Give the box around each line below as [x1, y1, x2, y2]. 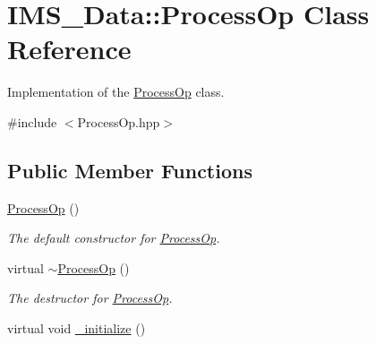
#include [7, 112, 57, 131]
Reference [7, 30, 132, 67]
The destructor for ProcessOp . [7, 288, 173, 307]
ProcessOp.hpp [77, 112, 160, 131]
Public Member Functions [7, 156, 252, 184]
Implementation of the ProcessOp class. [7, 82, 225, 101]
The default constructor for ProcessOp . [7, 228, 220, 247]
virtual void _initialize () [7, 319, 146, 338]
